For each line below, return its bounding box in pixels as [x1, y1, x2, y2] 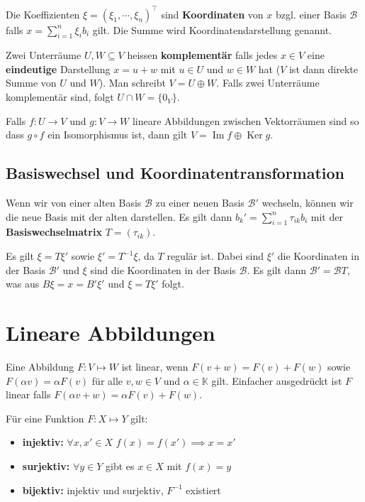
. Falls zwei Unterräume [216, 75, 320, 90]
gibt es [105, 458, 135, 473]
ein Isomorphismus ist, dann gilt [47, 127, 188, 142]
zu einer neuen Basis [155, 195, 245, 210]
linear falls [6, 387, 51, 402]
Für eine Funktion [6, 410, 84, 425]
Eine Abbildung [6, 359, 74, 373]
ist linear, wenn [121, 359, 189, 373]
